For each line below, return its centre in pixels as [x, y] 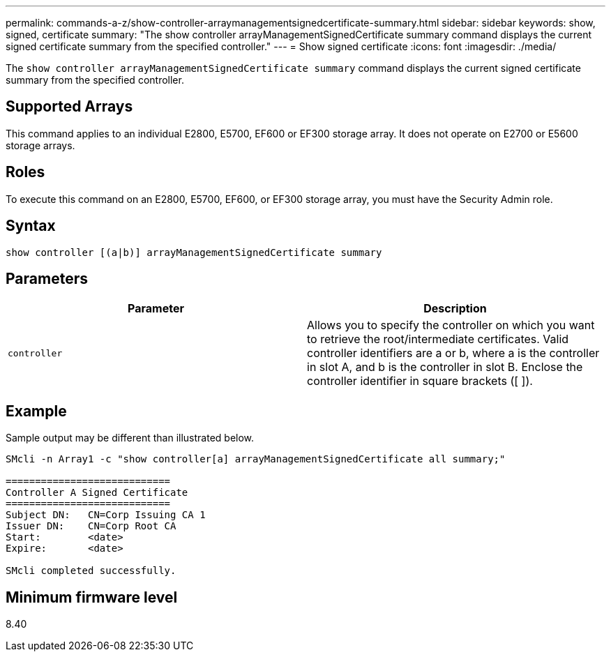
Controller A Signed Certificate [97, 493]
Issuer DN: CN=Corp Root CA [91, 526]
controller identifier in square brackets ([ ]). [420, 381]
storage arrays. [40, 145]
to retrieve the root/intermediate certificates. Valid [438, 339]
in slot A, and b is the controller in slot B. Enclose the [445, 367]
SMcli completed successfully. [91, 571]
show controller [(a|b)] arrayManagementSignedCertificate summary [194, 252]
